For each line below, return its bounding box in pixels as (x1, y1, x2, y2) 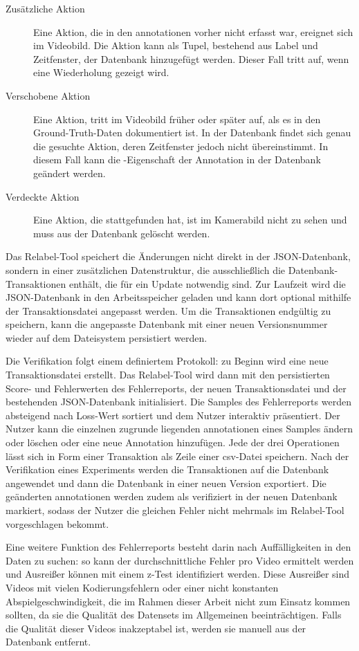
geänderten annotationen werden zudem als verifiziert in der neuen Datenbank (6, 489, 338, 504)
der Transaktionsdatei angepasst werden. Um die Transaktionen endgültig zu (6, 303, 331, 318)
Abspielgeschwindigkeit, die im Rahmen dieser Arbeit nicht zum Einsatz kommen (6, 594, 351, 608)
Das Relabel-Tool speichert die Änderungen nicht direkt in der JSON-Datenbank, (6, 249, 351, 264)
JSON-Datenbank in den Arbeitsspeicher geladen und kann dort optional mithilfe (6, 290, 351, 304)
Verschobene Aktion (6, 88, 91, 102)
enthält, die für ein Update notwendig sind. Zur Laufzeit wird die (68, 276, 346, 291)
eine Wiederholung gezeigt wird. (33, 65, 169, 80)
